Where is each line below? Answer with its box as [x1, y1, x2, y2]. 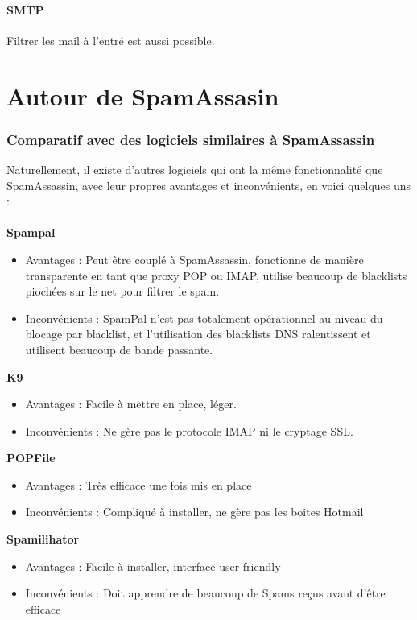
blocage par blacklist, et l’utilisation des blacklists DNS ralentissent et [25, 325, 371, 342]
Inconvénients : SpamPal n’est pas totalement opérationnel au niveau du [25, 309, 383, 326]
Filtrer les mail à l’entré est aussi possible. [6, 31, 215, 48]
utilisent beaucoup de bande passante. [25, 341, 213, 358]
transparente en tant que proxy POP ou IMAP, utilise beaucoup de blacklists [25, 267, 407, 283]
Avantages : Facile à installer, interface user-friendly [25, 557, 281, 574]
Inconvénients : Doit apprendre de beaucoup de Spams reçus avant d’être [25, 585, 386, 601]
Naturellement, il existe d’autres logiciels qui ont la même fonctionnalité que [6, 160, 383, 177]
